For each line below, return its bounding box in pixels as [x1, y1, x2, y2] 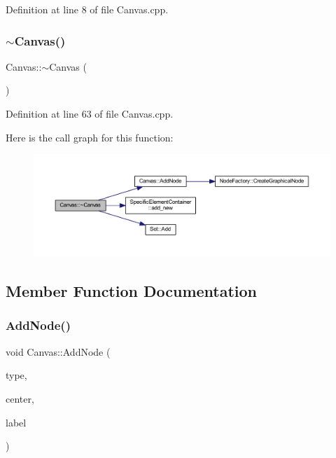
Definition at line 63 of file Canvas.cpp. [6, 106, 174, 120]
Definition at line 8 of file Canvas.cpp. [6, 2, 169, 16]
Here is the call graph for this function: [6, 130, 174, 144]
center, [6, 391, 34, 405]
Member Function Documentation [6, 280, 258, 302]
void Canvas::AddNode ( [6, 344, 111, 359]
